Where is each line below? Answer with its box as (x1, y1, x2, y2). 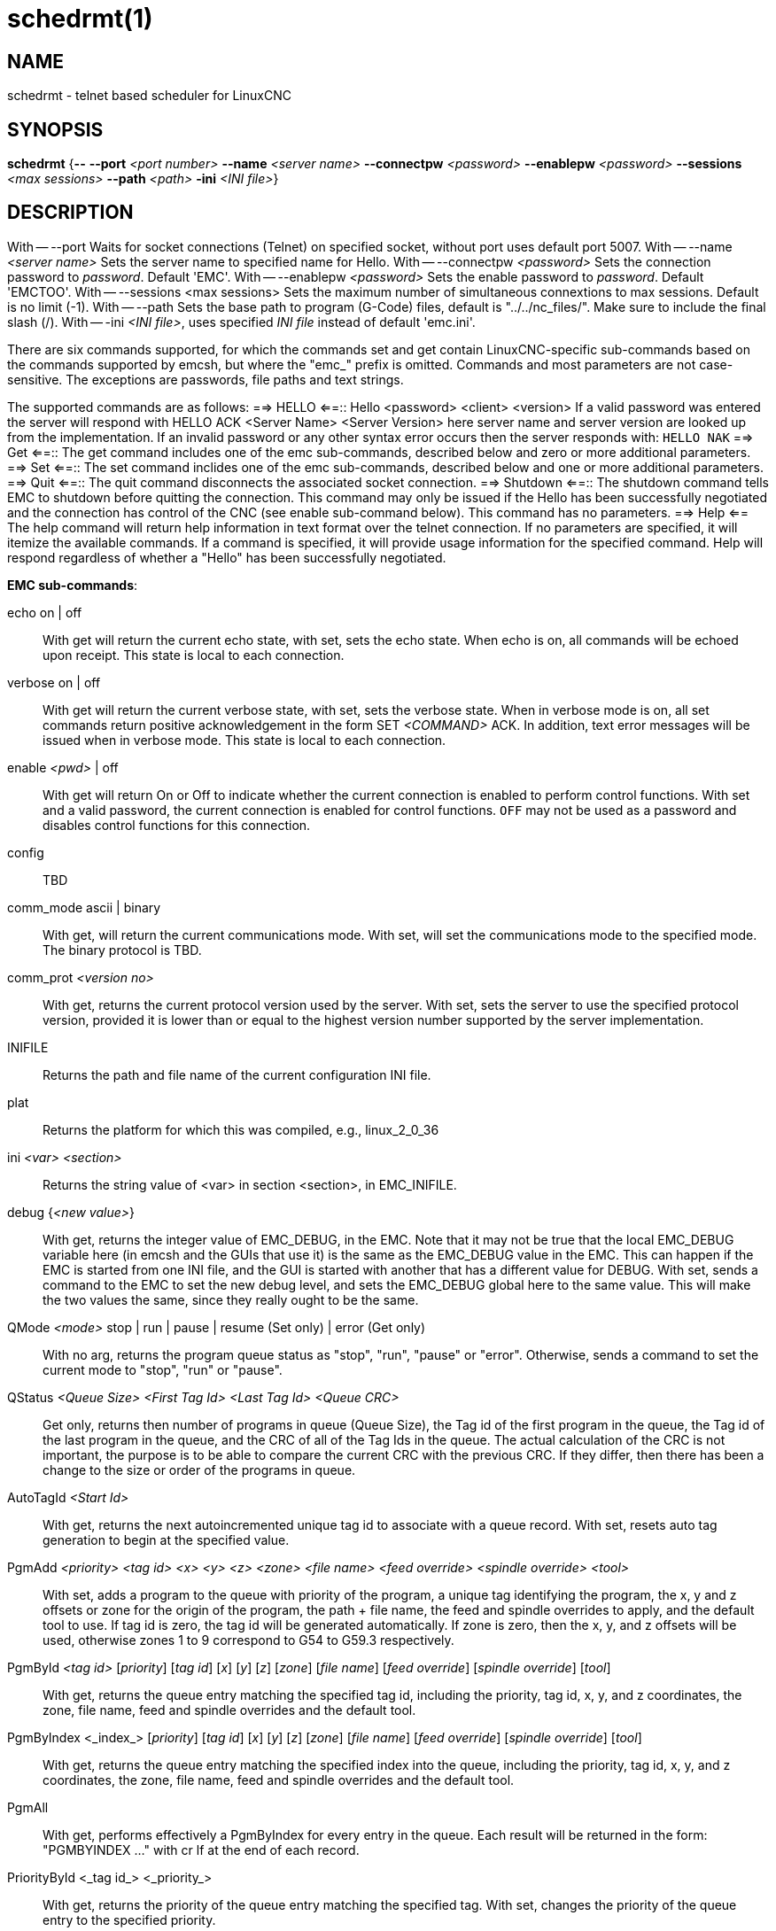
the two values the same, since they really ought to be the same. (43, 1291, 419, 1307)
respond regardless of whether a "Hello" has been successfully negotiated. (7, 549, 446, 565)
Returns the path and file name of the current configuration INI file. (43, 1066, 431, 1082)
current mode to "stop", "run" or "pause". (43, 1361, 283, 1377)
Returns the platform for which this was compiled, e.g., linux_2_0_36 (43, 1121, 439, 1137)
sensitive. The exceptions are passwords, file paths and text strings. (7, 371, 404, 387)
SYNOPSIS (7, 118, 104, 141)
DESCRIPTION (7, 201, 134, 224)
